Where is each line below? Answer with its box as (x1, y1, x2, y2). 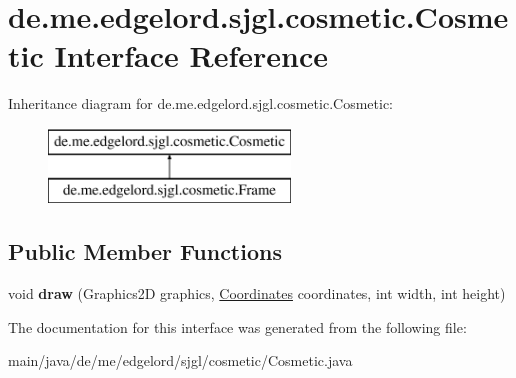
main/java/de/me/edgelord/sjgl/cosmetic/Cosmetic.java (8, 350, 353, 371)
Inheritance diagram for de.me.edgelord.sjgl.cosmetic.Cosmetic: (8, 93, 393, 114)
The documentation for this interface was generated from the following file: (8, 316, 467, 337)
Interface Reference (54, 35, 328, 76)
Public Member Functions (8, 236, 282, 267)
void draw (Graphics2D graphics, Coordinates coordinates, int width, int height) (8, 283, 506, 304)
